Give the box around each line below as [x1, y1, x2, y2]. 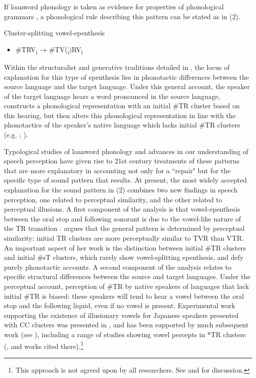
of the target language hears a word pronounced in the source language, [4, 91, 221, 101]
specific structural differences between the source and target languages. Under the [4, 271, 251, 282]
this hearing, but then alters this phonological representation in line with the [4, 110, 236, 120]
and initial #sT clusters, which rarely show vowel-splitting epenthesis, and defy [4, 252, 244, 262]
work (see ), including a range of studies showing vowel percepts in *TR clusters [4, 329, 246, 339]
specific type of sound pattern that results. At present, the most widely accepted [4, 175, 247, 185]
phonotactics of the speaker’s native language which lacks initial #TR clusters [4, 120, 240, 130]
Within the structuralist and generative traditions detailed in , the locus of [4, 62, 230, 72]
